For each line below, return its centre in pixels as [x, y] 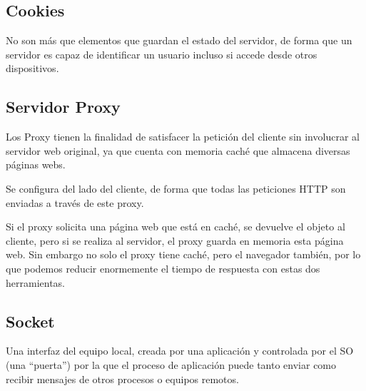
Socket [30, 321]
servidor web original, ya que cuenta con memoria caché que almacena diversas [178, 150]
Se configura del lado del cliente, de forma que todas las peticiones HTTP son [176, 188]
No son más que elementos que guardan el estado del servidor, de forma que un [179, 40]
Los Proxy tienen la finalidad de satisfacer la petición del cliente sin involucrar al [183, 137]
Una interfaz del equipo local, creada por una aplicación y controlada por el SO [180, 351]
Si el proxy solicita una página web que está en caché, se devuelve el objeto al [176, 227]
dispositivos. [32, 68]
